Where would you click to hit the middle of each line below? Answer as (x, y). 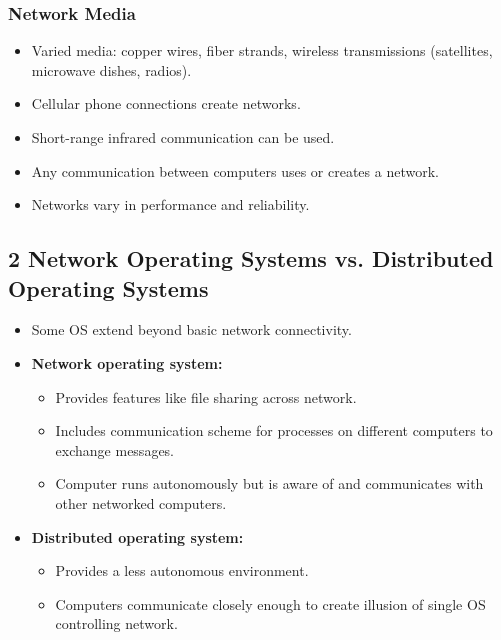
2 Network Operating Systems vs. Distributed (251, 258)
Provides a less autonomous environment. (182, 570)
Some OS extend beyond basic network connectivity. (191, 329)
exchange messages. (115, 449)
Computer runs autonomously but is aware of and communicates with (269, 483)
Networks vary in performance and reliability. (170, 204)
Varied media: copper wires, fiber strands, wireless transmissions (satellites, (262, 50)
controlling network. (116, 623)
